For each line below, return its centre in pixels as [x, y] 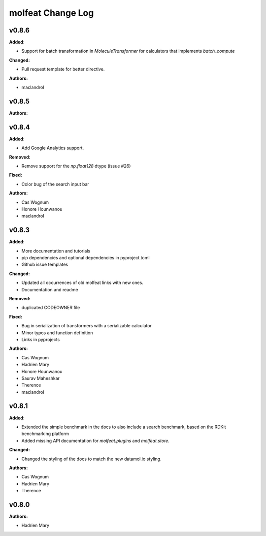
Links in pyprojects [41, 339]
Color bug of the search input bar [55, 184]
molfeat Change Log [51, 13]
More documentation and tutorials [56, 251]
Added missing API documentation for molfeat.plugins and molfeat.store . [95, 441]
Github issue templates [45, 265]
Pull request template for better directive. [63, 69]
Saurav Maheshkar [41, 378]
